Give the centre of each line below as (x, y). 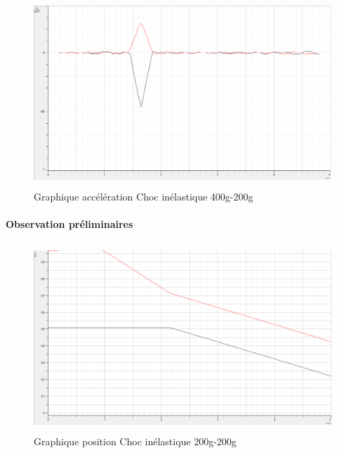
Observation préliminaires (70, 223)
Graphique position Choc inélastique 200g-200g (135, 441)
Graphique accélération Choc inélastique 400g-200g (144, 196)
